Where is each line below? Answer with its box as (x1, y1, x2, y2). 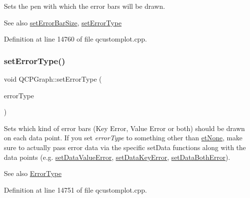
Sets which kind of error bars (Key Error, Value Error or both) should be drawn (4, 123, 245, 133)
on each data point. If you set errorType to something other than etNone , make (4, 132, 243, 143)
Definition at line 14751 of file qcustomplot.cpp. (4, 184, 147, 195)
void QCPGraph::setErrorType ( (4, 74, 102, 84)
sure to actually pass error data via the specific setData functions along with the (4, 142, 246, 152)
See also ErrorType (4, 168, 62, 178)
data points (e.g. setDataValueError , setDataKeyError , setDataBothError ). (4, 152, 230, 162)
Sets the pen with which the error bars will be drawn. (4, 1, 165, 11)
